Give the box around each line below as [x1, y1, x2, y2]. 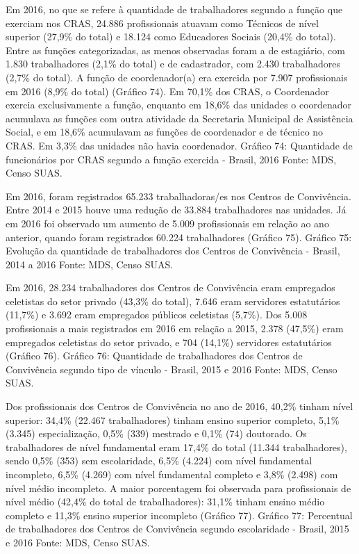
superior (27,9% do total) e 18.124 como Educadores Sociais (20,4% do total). [6, 29, 336, 44]
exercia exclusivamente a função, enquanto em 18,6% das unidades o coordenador [6, 97, 352, 112]
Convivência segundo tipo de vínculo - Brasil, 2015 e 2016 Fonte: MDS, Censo [6, 361, 337, 376]
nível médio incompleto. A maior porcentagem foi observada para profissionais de [6, 480, 351, 495]
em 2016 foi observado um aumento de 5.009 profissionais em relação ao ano [6, 215, 329, 230]
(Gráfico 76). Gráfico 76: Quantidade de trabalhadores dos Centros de [6, 348, 303, 363]
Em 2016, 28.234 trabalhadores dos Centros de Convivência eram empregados [6, 280, 335, 295]
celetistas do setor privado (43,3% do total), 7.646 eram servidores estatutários [6, 293, 340, 308]
